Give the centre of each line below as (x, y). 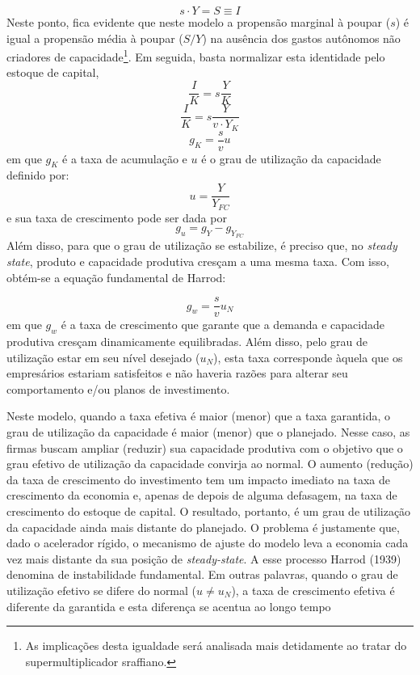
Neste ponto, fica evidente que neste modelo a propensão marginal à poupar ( (199, 22)
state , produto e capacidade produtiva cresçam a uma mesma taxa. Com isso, (198, 261)
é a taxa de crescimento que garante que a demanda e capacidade (223, 325)
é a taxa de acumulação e (125, 158)
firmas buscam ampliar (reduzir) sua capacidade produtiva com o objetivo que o (205, 447)
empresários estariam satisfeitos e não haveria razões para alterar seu (177, 373)
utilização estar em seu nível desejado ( (103, 357)
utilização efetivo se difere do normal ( (102, 590)
